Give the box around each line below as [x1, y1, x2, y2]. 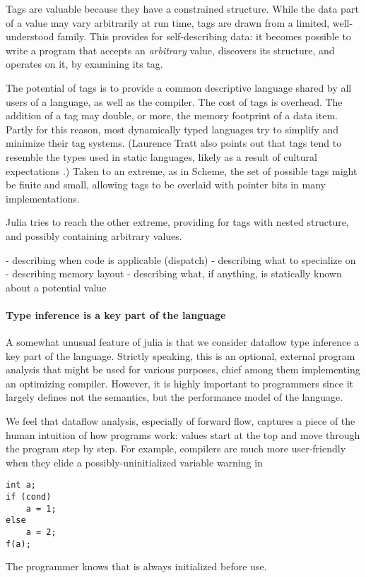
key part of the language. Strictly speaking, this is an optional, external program [6, 348, 355, 363]
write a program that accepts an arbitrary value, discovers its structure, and [6, 42, 335, 57]
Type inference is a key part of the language [6, 307, 226, 322]
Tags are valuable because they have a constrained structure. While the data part [6, 1, 359, 16]
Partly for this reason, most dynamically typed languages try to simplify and [6, 121, 338, 136]
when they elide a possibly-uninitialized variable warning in [6, 454, 263, 469]
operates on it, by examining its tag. [6, 56, 163, 71]
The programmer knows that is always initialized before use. [6, 559, 267, 574]
